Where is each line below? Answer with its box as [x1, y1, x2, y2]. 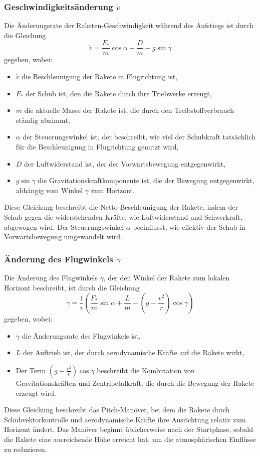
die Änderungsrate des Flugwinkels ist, [22, 330, 141, 341]
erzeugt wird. [16, 387, 56, 398]
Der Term [16, 365, 46, 375]
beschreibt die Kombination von [97, 365, 195, 375]
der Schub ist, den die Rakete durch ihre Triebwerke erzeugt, [26, 88, 212, 98]
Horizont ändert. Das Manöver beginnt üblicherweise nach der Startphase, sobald [4, 424, 253, 434]
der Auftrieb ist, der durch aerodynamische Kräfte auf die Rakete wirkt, [23, 347, 244, 358]
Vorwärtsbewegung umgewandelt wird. [4, 231, 122, 242]
